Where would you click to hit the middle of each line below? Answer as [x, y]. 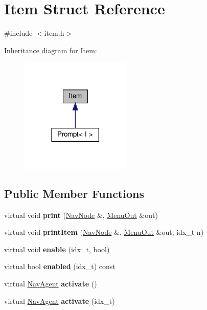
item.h [54, 33]
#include [18, 33]
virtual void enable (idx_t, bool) [57, 249]
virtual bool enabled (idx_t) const [60, 266]
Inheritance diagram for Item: [51, 50]
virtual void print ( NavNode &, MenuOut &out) [81, 215]
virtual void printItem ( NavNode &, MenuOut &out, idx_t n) [104, 232]
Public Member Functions [74, 193]
